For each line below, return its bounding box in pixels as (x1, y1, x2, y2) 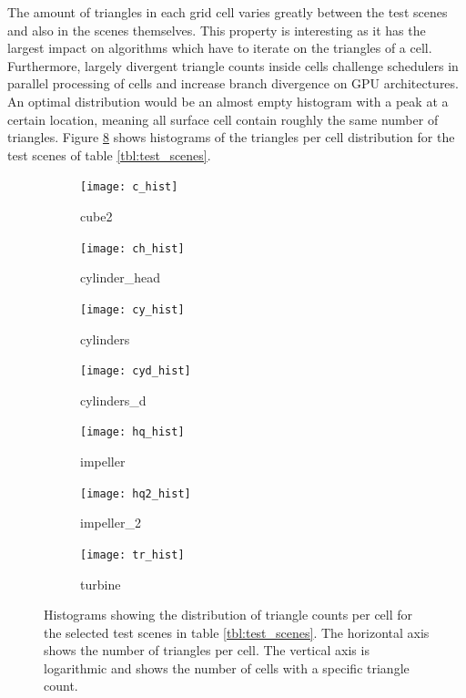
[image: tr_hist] (80, 548, 185, 561)
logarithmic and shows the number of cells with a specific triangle (44, 658, 410, 677)
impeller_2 (80, 513, 141, 532)
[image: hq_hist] (80, 426, 185, 439)
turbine (80, 574, 121, 593)
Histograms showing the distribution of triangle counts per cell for (44, 605, 413, 624)
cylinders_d (80, 390, 147, 409)
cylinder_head (80, 268, 160, 287)
